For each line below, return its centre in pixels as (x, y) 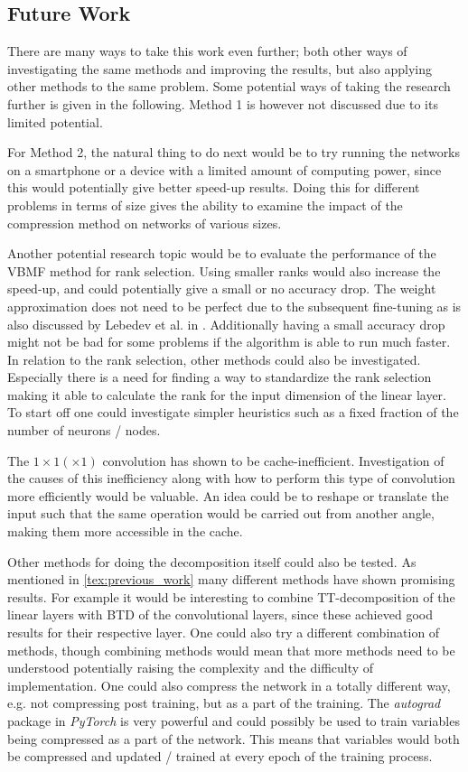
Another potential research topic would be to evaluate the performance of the (222, 253)
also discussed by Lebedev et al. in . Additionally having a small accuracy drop (226, 324)
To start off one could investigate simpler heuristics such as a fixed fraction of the (233, 412)
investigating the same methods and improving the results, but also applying (220, 68)
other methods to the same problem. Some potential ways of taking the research (229, 86)
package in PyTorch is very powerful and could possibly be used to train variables (234, 720)
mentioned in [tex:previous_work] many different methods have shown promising (231, 579)
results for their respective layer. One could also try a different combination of (224, 632)
